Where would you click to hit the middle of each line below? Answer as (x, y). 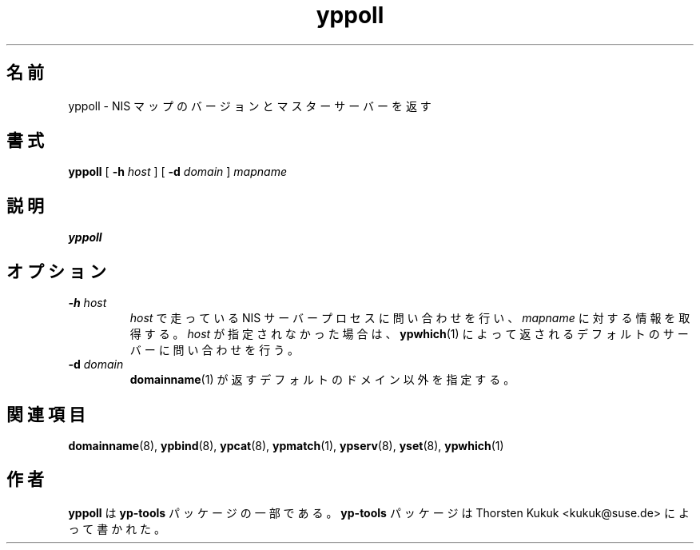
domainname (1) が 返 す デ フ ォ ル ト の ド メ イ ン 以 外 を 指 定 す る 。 (322, 380)
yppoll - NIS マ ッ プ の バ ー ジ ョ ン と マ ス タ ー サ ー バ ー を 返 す (250, 106)
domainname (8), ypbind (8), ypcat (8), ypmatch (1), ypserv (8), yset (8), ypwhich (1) (286, 445)
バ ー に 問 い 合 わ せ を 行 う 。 (215, 350)
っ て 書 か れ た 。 (117, 528)
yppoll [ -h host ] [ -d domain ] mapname (177, 172)
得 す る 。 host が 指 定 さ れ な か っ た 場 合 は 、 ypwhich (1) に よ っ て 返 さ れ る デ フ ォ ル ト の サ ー (409, 334)
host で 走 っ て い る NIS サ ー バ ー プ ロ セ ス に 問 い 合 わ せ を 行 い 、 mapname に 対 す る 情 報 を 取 (410, 318)
